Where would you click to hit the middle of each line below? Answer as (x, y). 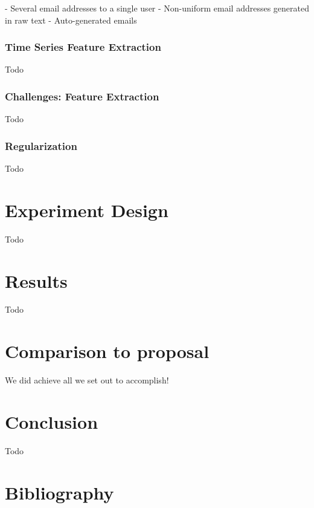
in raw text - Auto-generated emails (71, 20)
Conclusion (52, 421)
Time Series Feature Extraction (83, 47)
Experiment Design (87, 210)
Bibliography (59, 492)
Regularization (41, 145)
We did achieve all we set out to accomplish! (87, 380)
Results (36, 280)
